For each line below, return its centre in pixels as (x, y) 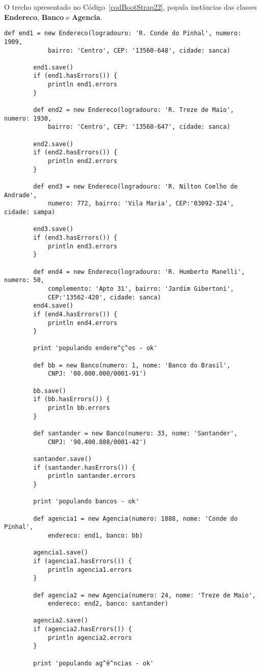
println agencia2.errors (90, 638)
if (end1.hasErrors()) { (75, 76)
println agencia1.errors (90, 570)
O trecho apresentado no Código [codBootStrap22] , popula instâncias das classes (130, 7)
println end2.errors (82, 161)
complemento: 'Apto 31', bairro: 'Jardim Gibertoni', (141, 288)
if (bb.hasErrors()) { (72, 399)
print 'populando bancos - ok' (86, 502)
